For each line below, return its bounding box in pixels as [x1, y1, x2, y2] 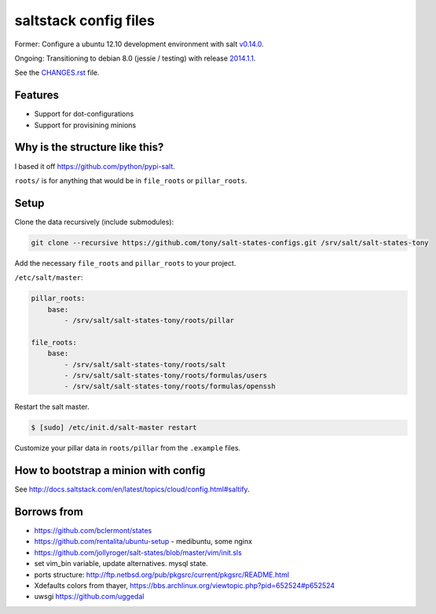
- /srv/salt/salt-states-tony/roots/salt [64, 360, 226, 369]
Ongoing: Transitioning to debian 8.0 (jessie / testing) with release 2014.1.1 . [14, 53, 256, 63]
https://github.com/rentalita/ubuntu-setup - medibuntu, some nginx [34, 537, 253, 546]
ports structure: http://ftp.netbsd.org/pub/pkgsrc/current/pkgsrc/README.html [34, 570, 290, 579]
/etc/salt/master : [14, 273, 83, 282]
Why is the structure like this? [14, 141, 164, 154]
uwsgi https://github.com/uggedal [34, 592, 145, 601]
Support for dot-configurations [34, 109, 134, 119]
